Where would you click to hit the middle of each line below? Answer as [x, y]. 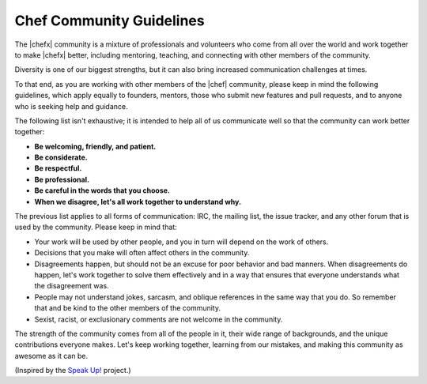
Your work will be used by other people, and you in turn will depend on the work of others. [181, 242]
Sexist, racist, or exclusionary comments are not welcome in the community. [159, 319]
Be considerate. [61, 157]
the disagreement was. [72, 286]
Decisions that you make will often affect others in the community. [142, 253]
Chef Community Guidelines [110, 21]
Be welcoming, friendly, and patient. [95, 146]
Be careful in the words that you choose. [102, 190]
